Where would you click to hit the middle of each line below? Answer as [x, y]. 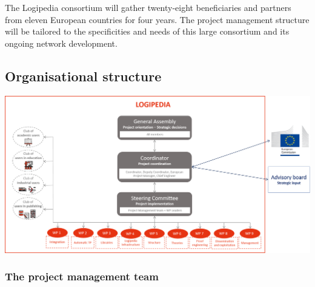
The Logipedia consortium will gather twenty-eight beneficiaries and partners [148, 7]
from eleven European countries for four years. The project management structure [157, 19]
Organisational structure [83, 76]
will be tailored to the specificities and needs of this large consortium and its [147, 31]
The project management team [82, 276]
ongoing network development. [61, 43]
